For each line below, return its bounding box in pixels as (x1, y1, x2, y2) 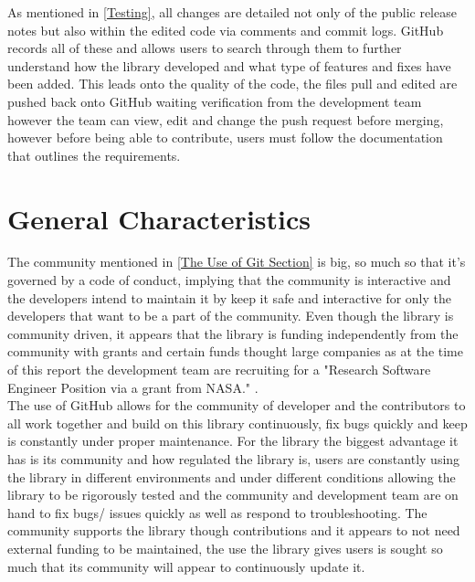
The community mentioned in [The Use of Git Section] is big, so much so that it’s (7, 252, 466, 271)
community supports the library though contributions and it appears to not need (7, 521, 460, 540)
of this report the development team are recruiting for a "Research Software (7, 360, 431, 379)
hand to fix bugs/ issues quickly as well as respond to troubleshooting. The (7, 503, 427, 522)
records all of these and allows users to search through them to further (7, 38, 402, 58)
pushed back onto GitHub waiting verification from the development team (7, 91, 422, 111)
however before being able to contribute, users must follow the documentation (7, 128, 443, 147)
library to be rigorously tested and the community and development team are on (7, 485, 459, 504)
